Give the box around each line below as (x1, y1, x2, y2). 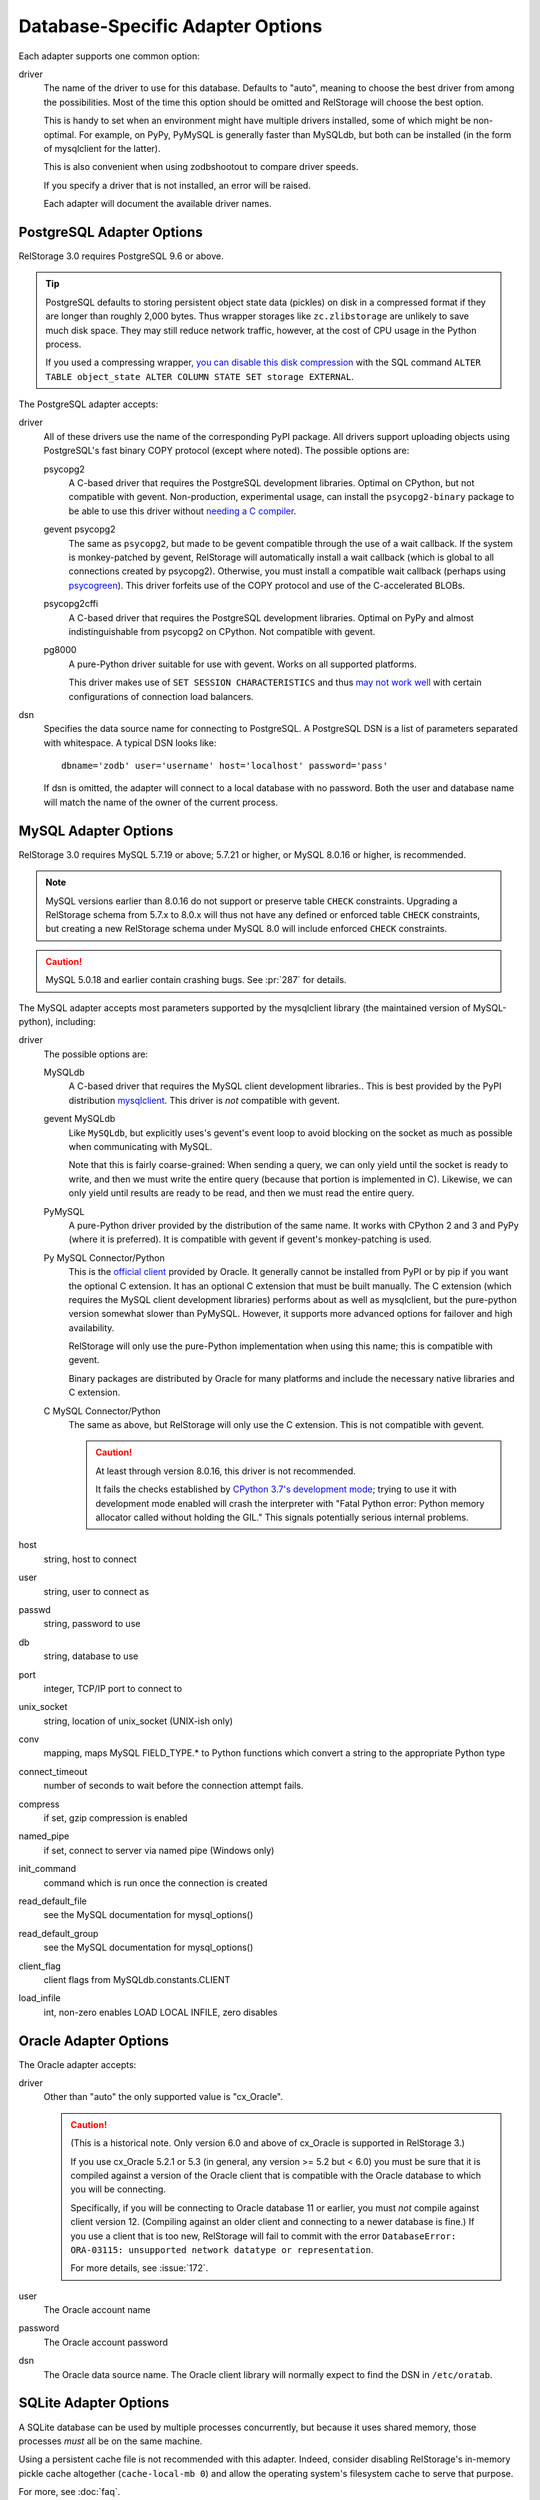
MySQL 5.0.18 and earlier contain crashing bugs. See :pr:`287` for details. (45, 974, 347, 986)
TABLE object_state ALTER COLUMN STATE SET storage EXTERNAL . (45, 370, 354, 382)
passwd (18, 1603, 52, 1615)
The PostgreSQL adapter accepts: (18, 398, 159, 410)
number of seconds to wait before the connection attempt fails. (43, 1780, 304, 1792)
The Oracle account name (43, 2304, 151, 2316)
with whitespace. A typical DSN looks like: (43, 736, 217, 749)
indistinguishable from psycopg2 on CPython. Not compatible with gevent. (68, 625, 376, 637)
